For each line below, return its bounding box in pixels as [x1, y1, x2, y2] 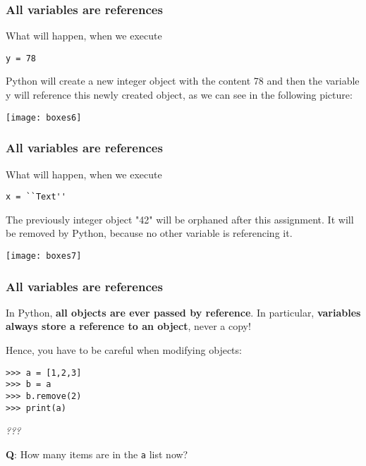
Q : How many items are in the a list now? [6, 446, 188, 461]
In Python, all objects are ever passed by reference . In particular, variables [6, 305, 361, 319]
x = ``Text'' [6, 192, 66, 202]
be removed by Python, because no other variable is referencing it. [6, 226, 293, 240]
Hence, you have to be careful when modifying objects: [6, 343, 242, 357]
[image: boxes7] [6, 250, 82, 261]
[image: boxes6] [6, 112, 82, 123]
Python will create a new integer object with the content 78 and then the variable [6, 73, 360, 88]
